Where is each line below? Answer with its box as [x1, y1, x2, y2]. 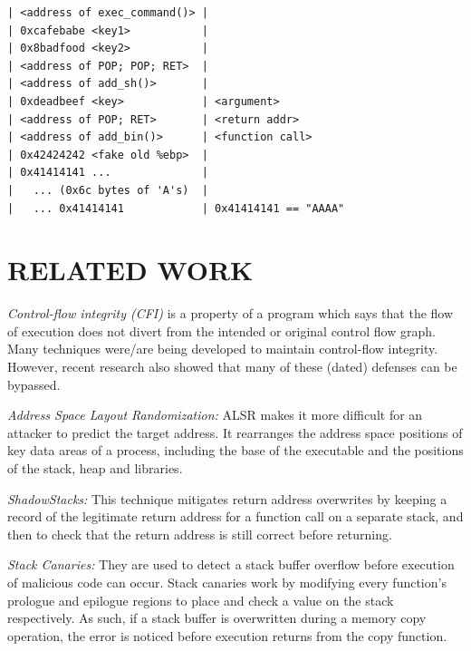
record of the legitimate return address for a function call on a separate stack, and [7, 507, 464, 526]
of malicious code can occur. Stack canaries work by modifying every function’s [7, 572, 447, 591]
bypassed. [7, 374, 61, 394]
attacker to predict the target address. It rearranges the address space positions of [7, 423, 463, 442]
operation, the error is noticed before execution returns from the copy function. [7, 626, 447, 645]
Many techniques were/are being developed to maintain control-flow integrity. [7, 339, 438, 358]
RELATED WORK [7, 251, 254, 288]
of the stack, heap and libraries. [7, 459, 183, 477]
